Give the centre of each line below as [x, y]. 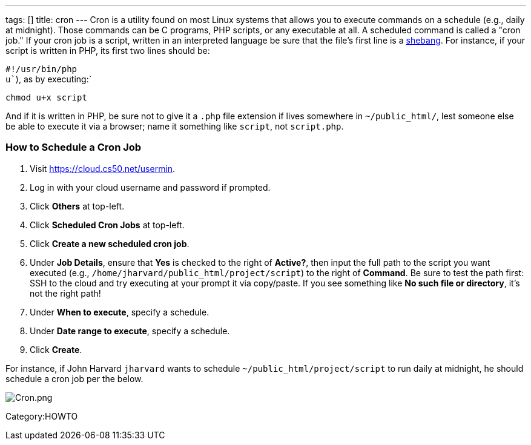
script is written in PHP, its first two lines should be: [108, 51]
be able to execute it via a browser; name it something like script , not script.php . [175, 126]
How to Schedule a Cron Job [74, 147]
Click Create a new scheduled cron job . [110, 243]
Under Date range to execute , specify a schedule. [130, 331]
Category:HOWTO [42, 416]
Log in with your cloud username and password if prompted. [150, 187]
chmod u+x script [46, 97]
